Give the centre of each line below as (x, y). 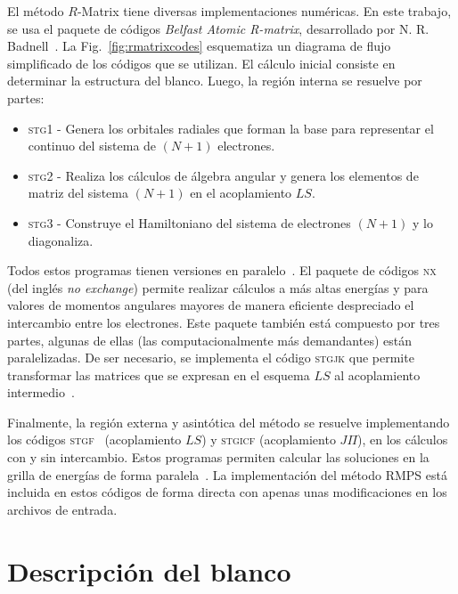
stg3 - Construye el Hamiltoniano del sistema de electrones (189, 222)
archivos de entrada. (62, 509)
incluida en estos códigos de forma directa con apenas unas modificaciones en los (227, 492)
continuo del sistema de (92, 146)
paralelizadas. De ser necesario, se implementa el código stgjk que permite (211, 358)
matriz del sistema (78, 193)
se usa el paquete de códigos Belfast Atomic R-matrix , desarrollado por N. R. (218, 28)
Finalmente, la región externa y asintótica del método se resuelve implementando (229, 422)
